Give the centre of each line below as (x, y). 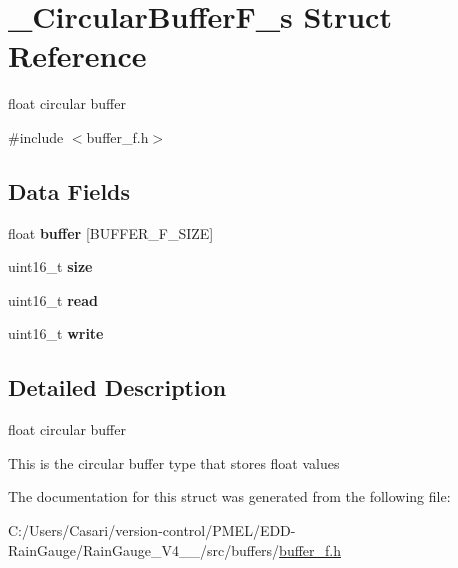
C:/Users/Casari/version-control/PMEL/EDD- (152, 530)
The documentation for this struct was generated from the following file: (229, 496)
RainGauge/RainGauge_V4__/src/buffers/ (144, 549)
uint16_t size (50, 266)
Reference (77, 55)
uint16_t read (53, 299)
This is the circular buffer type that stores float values (174, 462)
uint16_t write (56, 333)
